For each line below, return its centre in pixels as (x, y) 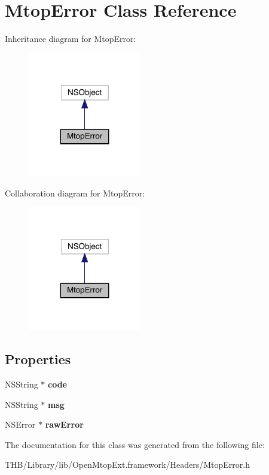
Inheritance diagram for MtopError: (71, 39)
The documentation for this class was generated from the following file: (135, 444)
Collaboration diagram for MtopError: (75, 193)
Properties (38, 359)
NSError (20, 424)
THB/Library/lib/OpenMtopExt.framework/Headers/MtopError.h (127, 465)
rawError (64, 424)
